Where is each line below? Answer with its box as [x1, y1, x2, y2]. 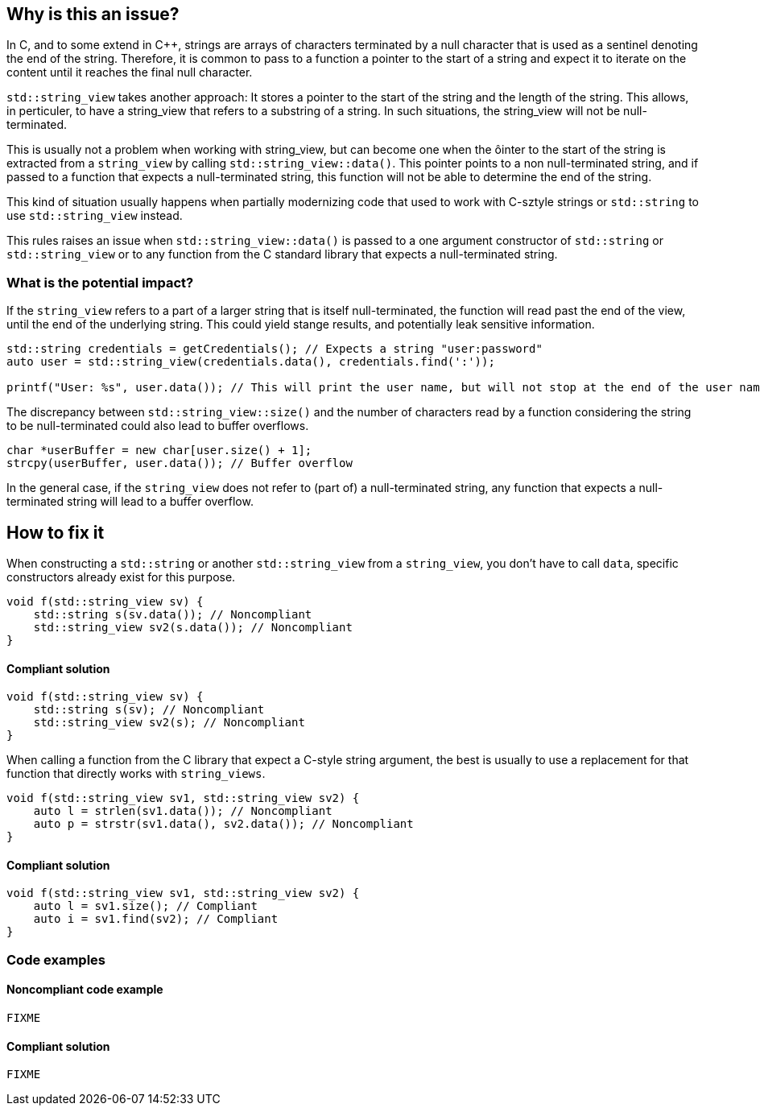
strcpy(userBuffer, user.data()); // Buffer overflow [6, 457, 353, 470]
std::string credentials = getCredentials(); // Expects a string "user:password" [6, 342, 543, 356]
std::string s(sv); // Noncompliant [33, 703, 265, 717]
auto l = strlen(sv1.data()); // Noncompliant [33, 804, 332, 818]
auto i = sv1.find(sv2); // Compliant [33, 912, 279, 926]
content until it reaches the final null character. [6, 65, 253, 80]
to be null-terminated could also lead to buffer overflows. [6, 419, 309, 433]
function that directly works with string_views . [6, 767, 266, 781]
